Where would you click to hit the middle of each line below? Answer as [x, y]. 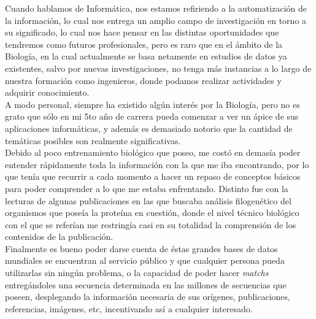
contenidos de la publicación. [59, 236]
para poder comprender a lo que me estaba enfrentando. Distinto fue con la [147, 188]
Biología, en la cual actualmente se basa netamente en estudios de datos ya [146, 56]
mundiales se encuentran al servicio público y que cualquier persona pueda [145, 260]
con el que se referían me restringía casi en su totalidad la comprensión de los [151, 224]
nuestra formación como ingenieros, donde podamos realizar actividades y [143, 80]
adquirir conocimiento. [47, 92]
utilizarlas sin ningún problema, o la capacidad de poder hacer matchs [137, 273]
